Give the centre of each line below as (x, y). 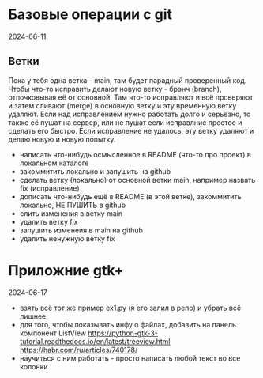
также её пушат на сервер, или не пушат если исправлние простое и (125, 122)
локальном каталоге (54, 163)
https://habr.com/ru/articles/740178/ (79, 350)
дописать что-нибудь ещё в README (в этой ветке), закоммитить (131, 196)
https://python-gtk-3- (123, 333)
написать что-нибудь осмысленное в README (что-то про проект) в (135, 154)
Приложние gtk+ (66, 270)
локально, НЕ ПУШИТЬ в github (73, 205)
